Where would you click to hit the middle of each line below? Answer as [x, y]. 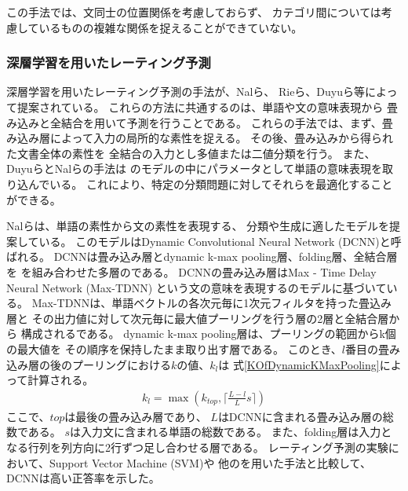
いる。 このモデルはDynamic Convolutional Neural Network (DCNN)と [215, 241]
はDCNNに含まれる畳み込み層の [300, 416]
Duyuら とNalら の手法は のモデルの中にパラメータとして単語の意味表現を [194, 169]
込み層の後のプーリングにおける [89, 364]
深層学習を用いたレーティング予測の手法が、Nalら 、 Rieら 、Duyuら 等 [186, 92]
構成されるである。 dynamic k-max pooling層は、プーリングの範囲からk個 [208, 333]
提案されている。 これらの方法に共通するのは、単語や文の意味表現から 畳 [207, 107]
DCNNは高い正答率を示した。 [83, 478]
